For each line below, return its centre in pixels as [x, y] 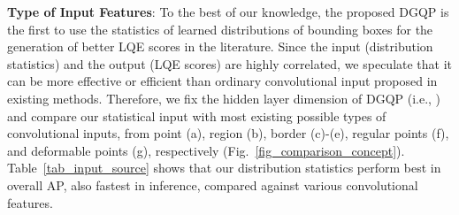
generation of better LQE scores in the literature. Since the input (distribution [220, 46]
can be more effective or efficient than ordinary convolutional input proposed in [222, 81]
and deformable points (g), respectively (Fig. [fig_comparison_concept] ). [206, 150]
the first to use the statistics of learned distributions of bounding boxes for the [220, 29]
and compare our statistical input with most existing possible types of [197, 115]
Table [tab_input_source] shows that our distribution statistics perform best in [224, 168]
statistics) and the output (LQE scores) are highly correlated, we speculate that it [230, 63]
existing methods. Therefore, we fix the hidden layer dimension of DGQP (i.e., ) [224, 98]
